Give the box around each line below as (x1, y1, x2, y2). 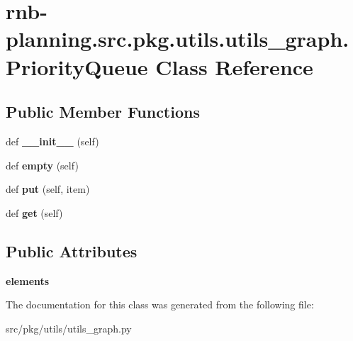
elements (6, 273, 50, 288)
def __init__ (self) (6, 133, 99, 148)
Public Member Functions (6, 101, 200, 123)
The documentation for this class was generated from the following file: (6, 297, 314, 312)
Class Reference (155, 52, 313, 81)
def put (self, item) (6, 181, 90, 196)
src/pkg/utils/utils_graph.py (6, 320, 132, 335)
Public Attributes (6, 240, 138, 262)
